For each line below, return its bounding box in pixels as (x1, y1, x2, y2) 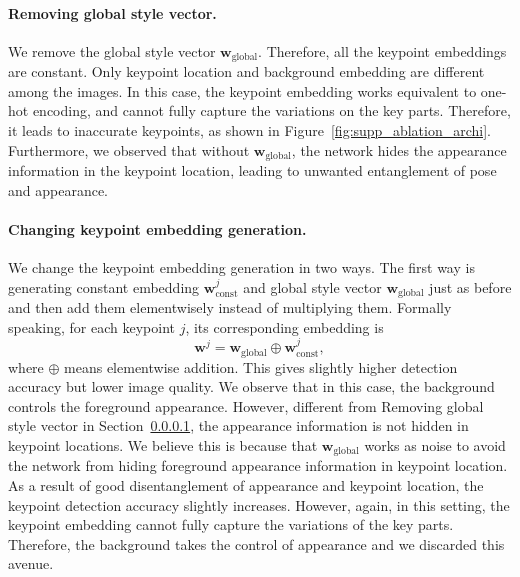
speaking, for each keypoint (8, 316, 175, 337)
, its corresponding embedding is (185, 316, 384, 337)
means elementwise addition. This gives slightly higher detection (64, 356, 458, 377)
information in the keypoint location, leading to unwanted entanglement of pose (8, 160, 497, 181)
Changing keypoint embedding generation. (8, 218, 307, 239)
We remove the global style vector (8, 40, 216, 61)
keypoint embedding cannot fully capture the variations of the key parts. (8, 514, 454, 535)
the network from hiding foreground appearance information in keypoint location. (8, 455, 508, 476)
